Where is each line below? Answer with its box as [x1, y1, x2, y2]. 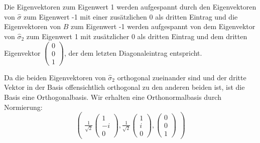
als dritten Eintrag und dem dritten [137, 31, 247, 41]
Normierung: [4, 101, 43, 112]
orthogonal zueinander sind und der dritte [117, 72, 246, 82]
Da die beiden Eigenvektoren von [4, 72, 106, 82]
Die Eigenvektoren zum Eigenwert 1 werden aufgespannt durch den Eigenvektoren [4, 2, 256, 12]
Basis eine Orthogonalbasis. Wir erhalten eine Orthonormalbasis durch [4, 91, 221, 102]
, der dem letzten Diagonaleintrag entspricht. [64, 47, 202, 58]
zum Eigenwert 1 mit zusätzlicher [26, 31, 129, 41]
